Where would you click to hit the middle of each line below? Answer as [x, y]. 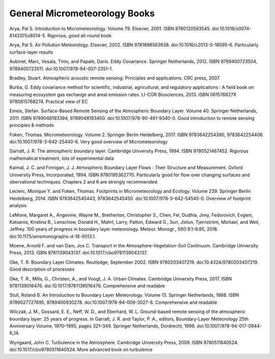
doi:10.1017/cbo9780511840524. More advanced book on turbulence [81, 350]
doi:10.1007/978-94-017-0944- [229, 326]
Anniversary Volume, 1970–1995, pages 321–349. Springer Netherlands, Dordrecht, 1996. [103, 326]
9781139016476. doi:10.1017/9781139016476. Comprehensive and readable [87, 286]
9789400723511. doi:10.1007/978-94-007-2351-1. [61, 68]
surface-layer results [31, 52]
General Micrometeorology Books [82, 13]
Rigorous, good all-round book [79, 35]
